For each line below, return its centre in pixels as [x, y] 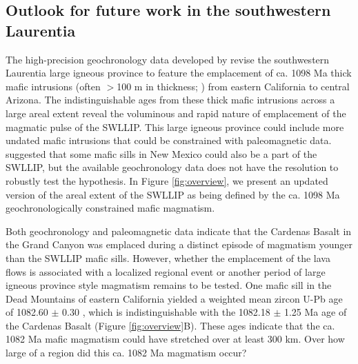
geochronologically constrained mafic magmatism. [110, 208]
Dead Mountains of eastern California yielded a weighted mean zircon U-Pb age [174, 298]
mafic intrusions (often [53, 86]
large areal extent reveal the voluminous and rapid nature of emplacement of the [176, 113]
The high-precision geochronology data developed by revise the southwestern [168, 59]
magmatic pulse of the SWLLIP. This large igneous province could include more [175, 127]
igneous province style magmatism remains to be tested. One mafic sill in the [169, 285]
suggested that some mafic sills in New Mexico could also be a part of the [161, 153]
